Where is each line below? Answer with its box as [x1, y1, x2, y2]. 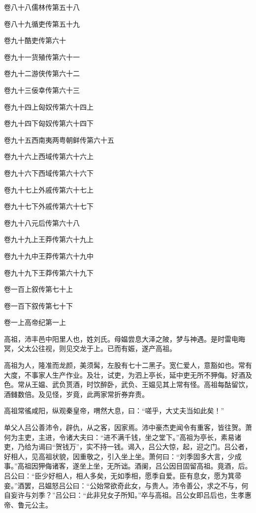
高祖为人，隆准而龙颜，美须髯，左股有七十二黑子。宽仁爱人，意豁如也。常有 [4, 360, 252, 370]
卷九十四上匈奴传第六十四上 [4, 101, 94, 112]
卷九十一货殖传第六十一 [4, 51, 80, 62]
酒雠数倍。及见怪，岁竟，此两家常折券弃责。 [4, 389, 149, 399]
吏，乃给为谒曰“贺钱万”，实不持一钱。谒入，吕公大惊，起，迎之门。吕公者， [4, 441, 252, 452]
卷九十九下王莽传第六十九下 [4, 267, 94, 277]
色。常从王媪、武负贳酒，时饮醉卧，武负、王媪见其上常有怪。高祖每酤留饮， [4, 379, 252, 390]
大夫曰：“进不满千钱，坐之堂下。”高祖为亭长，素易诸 [72, 432, 242, 442]
